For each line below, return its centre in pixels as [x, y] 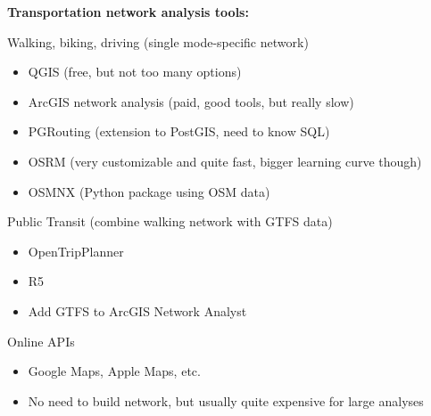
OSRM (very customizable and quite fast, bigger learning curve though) [225, 161]
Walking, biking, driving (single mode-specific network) [158, 41]
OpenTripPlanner [76, 251]
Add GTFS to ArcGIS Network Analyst [137, 310]
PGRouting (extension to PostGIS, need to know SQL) [179, 131]
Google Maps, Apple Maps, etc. [114, 371]
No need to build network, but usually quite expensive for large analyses [226, 400]
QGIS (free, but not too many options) [135, 72]
